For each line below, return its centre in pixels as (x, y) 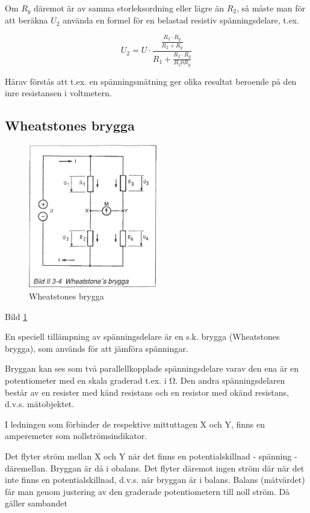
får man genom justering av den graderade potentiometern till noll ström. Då (147, 491)
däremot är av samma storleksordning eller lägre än (129, 8)
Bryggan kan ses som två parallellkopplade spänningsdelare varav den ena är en (152, 368)
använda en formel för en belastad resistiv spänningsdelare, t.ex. (181, 20)
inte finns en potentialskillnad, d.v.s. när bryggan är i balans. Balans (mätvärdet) (155, 480)
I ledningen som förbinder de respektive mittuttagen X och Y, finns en (135, 424)
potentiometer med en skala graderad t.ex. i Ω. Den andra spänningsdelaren (145, 380)
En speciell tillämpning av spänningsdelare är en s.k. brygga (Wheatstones (142, 336)
